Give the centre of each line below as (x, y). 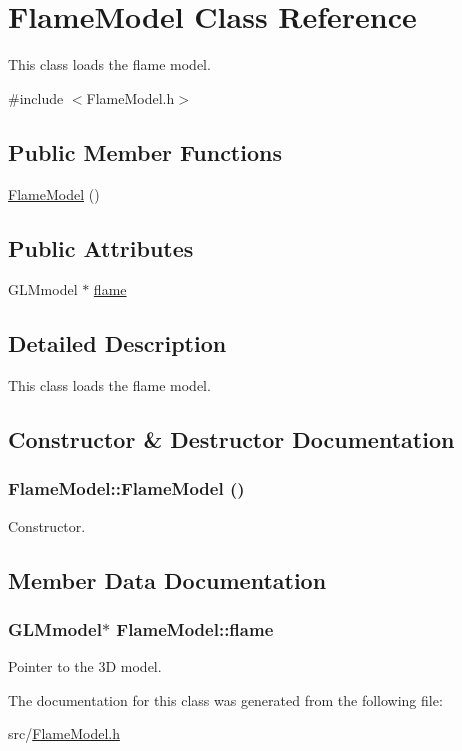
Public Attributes (101, 247)
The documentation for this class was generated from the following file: (225, 699)
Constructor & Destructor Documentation (231, 439)
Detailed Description (117, 343)
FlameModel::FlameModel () (126, 488)
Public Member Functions (145, 151)
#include (36, 97)
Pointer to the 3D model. (85, 666)
